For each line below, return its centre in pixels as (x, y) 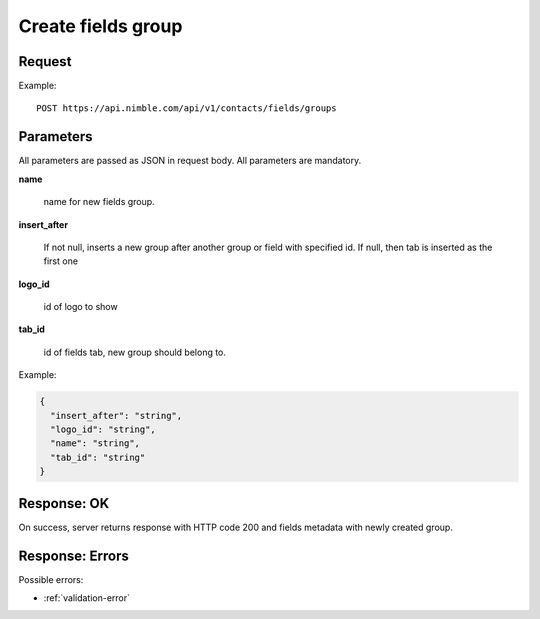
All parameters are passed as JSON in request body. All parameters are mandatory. (190, 161)
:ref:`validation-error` (86, 598)
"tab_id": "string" (98, 457)
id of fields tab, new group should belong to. (135, 352)
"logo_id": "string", (103, 429)
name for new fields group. (99, 202)
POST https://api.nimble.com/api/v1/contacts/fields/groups (186, 108)
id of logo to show (81, 307)
